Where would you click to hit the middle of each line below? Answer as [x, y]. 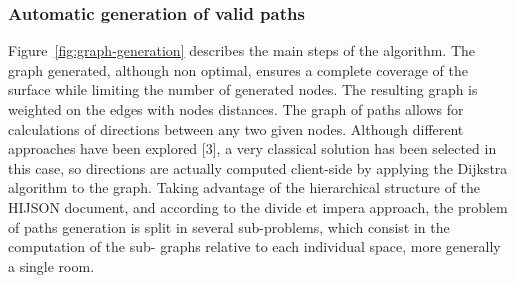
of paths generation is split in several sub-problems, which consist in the [229, 226]
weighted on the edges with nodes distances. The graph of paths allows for [236, 109]
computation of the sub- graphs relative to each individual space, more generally [254, 246]
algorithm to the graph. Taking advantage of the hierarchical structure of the [244, 187]
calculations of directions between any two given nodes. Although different [236, 128]
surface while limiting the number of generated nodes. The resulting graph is [243, 89]
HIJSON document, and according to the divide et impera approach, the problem [258, 206]
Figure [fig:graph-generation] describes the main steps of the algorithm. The [242, 50]
